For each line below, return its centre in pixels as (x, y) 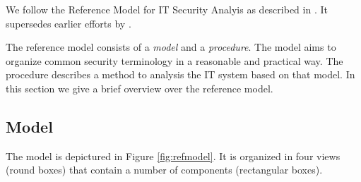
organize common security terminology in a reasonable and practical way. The (174, 60)
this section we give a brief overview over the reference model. (140, 88)
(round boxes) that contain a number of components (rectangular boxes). (164, 170)
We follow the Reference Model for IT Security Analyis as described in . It (167, 9)
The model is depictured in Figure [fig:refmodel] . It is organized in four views (173, 156)
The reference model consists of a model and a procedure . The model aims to (171, 47)
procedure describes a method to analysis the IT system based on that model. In (180, 74)
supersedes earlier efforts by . (69, 23)
